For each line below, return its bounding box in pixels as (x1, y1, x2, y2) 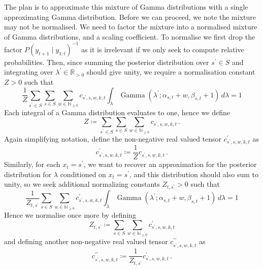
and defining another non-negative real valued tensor (4, 236, 168, 247)
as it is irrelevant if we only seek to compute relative (81, 44, 244, 54)
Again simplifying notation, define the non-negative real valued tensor (4, 133, 222, 144)
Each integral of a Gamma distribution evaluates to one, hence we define (4, 107, 231, 117)
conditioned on (60, 168, 106, 179)
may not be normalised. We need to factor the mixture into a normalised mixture (4, 21, 257, 32)
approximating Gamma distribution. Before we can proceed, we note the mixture (4, 11, 256, 22)
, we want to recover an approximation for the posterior (83, 159, 257, 170)
